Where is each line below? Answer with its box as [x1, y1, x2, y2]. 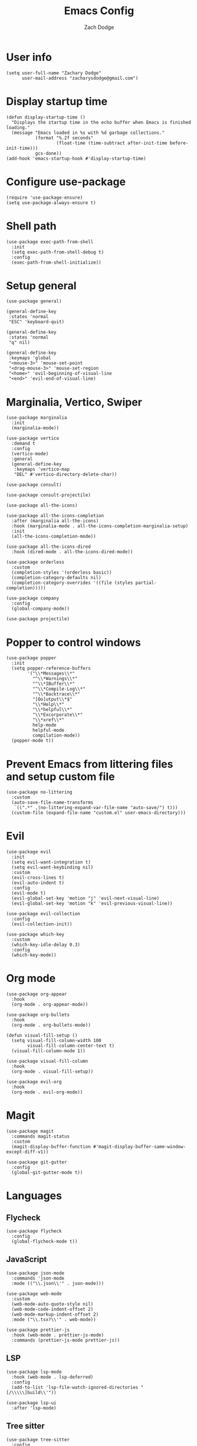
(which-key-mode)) [11, 952, 57, 958]
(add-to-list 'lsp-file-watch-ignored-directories [11, 1384, 139, 1390]
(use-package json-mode [6, 1270, 65, 1276]
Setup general [6, 279, 77, 293]
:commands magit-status [11, 1133, 70, 1139]
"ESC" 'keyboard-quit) [8, 319, 65, 325]
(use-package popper [6, 655, 57, 661]
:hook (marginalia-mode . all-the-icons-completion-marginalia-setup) [11, 523, 189, 529]
